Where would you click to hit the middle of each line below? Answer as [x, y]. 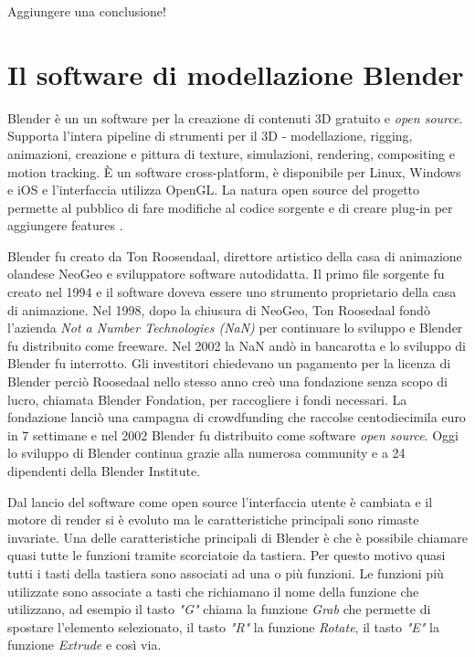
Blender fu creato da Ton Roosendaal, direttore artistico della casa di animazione [235, 255]
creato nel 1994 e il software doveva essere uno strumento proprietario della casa [232, 292]
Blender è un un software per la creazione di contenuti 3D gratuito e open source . [235, 117]
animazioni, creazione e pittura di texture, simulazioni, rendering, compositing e [231, 153]
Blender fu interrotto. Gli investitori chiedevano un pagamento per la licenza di [229, 363]
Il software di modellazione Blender [236, 74]
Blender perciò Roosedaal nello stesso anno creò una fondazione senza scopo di [227, 381]
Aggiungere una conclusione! [87, 11]
